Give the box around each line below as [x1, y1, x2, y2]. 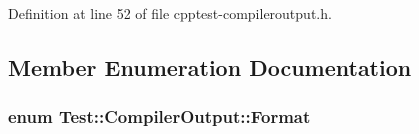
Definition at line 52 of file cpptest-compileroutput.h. [8, 3, 332, 23]
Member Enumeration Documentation [8, 51, 412, 82]
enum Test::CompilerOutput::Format [8, 104, 311, 129]
